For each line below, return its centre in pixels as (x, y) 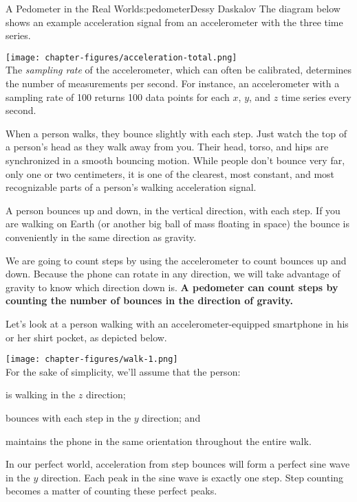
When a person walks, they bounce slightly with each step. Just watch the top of (176, 133)
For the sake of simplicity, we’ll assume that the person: (123, 371)
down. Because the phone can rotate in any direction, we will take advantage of (173, 274)
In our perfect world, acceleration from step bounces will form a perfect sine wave (178, 464)
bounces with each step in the (68, 417)
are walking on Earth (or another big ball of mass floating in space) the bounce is (178, 224)
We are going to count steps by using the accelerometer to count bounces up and (176, 260)
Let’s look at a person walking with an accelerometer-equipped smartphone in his (177, 323)
